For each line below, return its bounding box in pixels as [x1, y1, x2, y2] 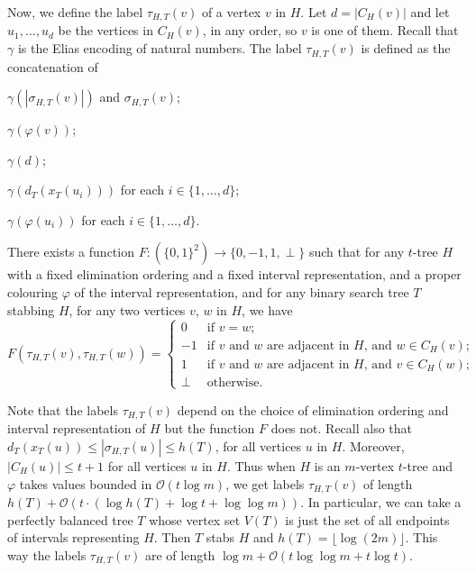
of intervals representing [7, 528, 140, 547]
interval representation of [7, 419, 146, 438]
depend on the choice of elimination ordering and [177, 400, 449, 419]
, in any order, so [202, 21, 297, 40]
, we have [242, 300, 293, 319]
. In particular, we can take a [300, 492, 462, 511]
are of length [144, 545, 215, 564]
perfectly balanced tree [7, 510, 133, 529]
